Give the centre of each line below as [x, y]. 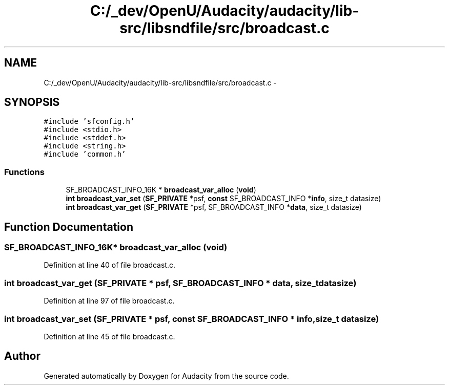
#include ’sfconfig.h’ [89, 122]
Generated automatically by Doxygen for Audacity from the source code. [166, 376]
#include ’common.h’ [85, 154]
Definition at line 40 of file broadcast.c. [109, 265]
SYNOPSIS [32, 102]
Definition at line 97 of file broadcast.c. [109, 301]
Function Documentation [69, 227]
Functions [24, 172]
